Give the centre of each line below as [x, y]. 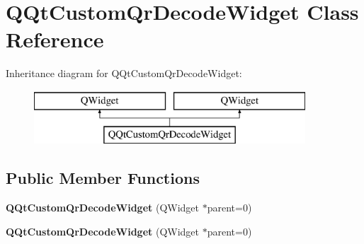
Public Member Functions [103, 178]
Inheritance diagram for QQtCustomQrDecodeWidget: [124, 73]
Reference [55, 39]
